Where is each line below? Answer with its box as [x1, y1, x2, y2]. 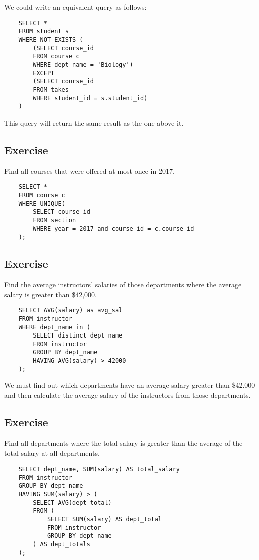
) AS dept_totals [33, 540, 90, 548]
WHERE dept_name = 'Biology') [33, 61, 133, 68]
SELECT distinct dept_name [33, 332, 123, 340]
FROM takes [33, 86, 69, 93]
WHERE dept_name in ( [18, 323, 90, 331]
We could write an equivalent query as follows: [4, 2, 147, 12]
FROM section [33, 216, 76, 224]
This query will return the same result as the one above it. [4, 117, 184, 128]
